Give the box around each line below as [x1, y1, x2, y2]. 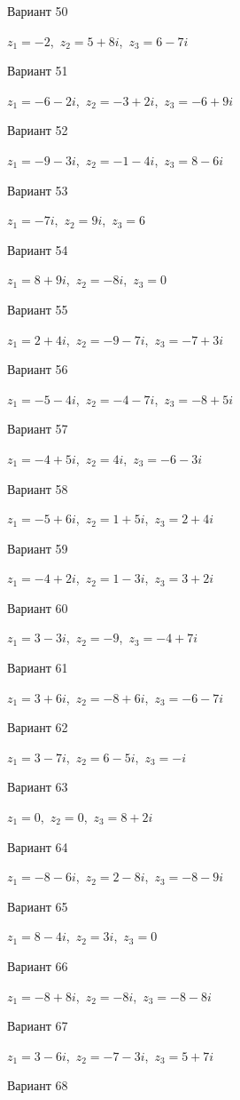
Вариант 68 [7, 1076, 68, 1095]
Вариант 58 [7, 479, 68, 498]
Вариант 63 [7, 777, 68, 796]
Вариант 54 [7, 240, 68, 259]
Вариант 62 [7, 718, 68, 737]
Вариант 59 [7, 538, 68, 557]
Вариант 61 [7, 658, 68, 677]
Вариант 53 [7, 180, 68, 199]
